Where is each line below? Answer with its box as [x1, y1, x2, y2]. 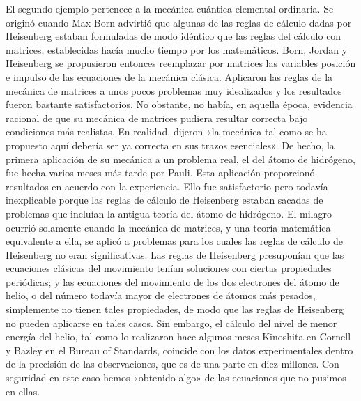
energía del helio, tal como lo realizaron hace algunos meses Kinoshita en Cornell [6, 329, 351, 344]
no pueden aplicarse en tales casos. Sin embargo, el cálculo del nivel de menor [6, 315, 337, 330]
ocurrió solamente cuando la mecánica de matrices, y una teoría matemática [6, 220, 331, 234]
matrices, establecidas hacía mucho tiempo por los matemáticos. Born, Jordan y [6, 42, 348, 56]
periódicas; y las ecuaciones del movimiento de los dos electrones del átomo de [6, 274, 339, 289]
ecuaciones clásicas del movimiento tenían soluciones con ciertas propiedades [6, 261, 332, 275]
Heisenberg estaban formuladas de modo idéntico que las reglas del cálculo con [6, 29, 341, 43]
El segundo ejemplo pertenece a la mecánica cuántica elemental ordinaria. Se [6, 1, 334, 15]
